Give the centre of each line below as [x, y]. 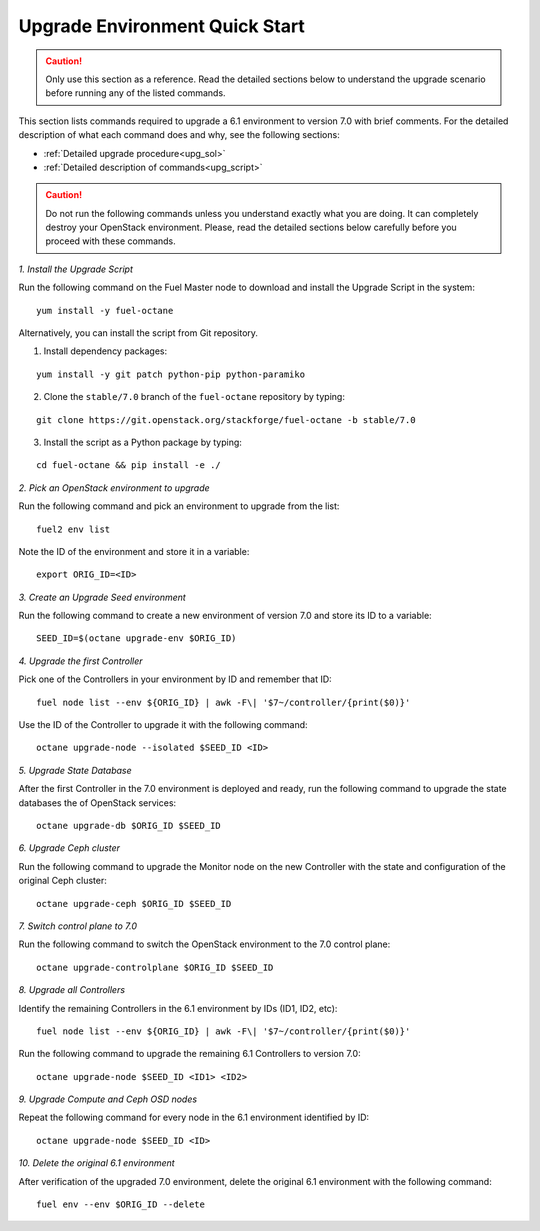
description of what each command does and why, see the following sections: [179, 135]
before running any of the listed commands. [135, 93]
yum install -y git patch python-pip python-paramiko [170, 374]
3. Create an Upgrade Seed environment [102, 597]
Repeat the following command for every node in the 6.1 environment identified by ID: [194, 1117]
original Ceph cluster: [62, 881]
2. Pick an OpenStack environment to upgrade [114, 487]
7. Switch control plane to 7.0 [78, 926]
